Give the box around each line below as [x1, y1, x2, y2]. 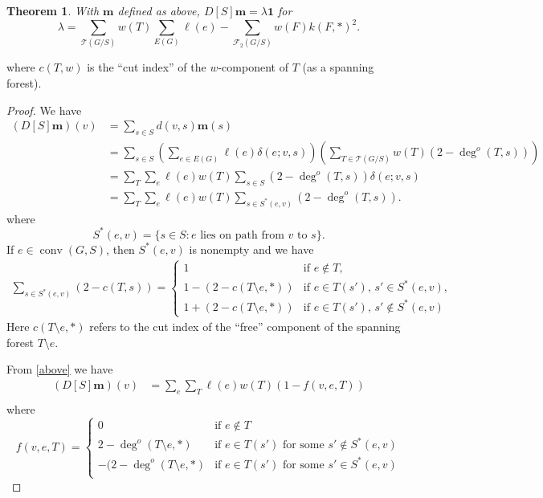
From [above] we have [6, 361, 113, 378]
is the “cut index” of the [87, 59, 206, 76]
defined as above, [117, 2, 200, 18]
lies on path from [200, 229, 284, 241]
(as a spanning [302, 59, 374, 76]
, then [106, 240, 135, 257]
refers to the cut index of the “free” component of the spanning [89, 318, 401, 335]
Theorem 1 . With [6, 2, 100, 18]
